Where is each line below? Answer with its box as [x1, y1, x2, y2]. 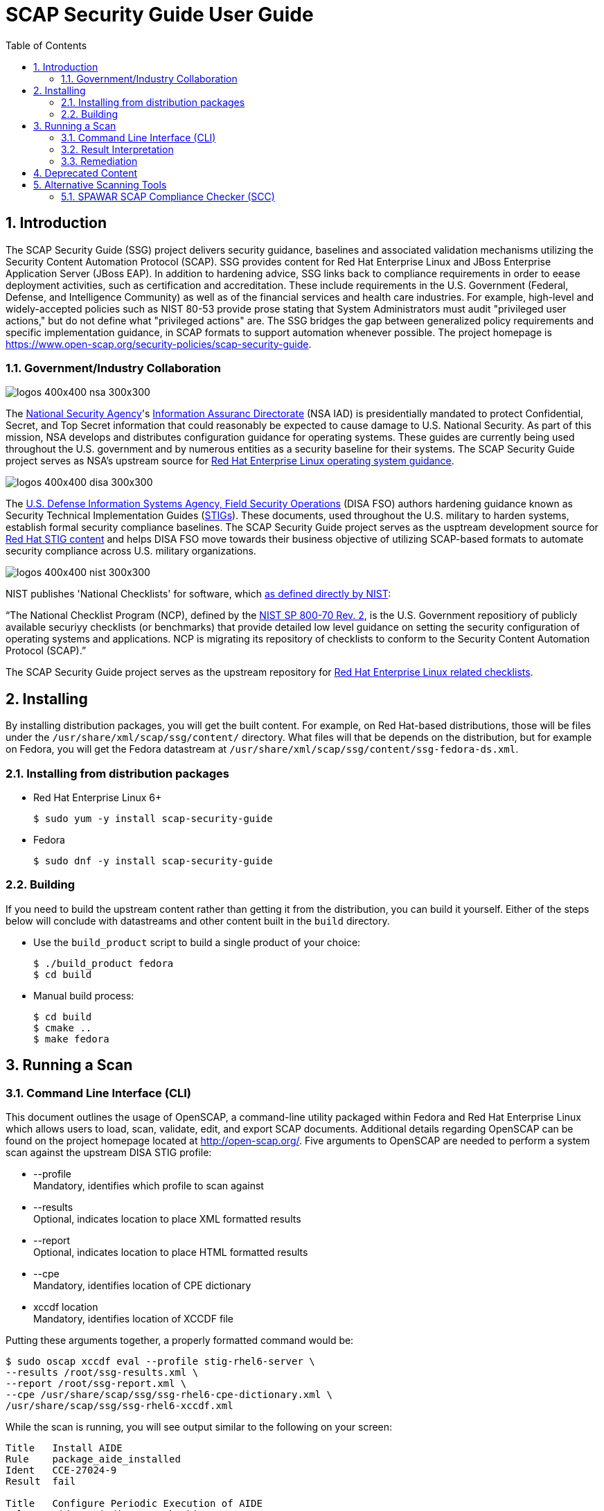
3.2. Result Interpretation [61, 143, 174, 155]
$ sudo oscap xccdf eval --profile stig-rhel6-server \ [6, 1355, 315, 1367]
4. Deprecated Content [33, 166, 138, 179]
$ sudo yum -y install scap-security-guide [33, 812, 273, 824]
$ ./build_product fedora [33, 957, 174, 969]
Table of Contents [6, 39, 87, 51]
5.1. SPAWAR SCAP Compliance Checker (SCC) [61, 190, 275, 202]
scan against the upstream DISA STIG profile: [6, 1146, 212, 1158]
